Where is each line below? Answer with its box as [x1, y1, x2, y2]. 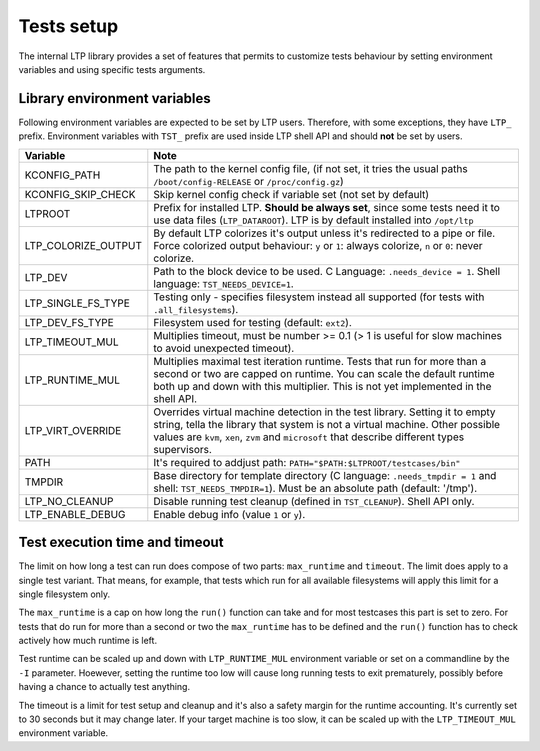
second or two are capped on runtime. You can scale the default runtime [153, 366, 495, 380]
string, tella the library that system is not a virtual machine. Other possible [153, 417, 500, 431]
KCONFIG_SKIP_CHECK [24, 187, 136, 201]
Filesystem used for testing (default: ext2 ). [153, 315, 352, 329]
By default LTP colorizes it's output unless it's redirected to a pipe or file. [153, 226, 496, 240]
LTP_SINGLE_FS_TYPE [24, 296, 130, 310]
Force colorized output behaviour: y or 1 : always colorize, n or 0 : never [153, 238, 484, 252]
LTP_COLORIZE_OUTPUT [24, 238, 143, 252]
